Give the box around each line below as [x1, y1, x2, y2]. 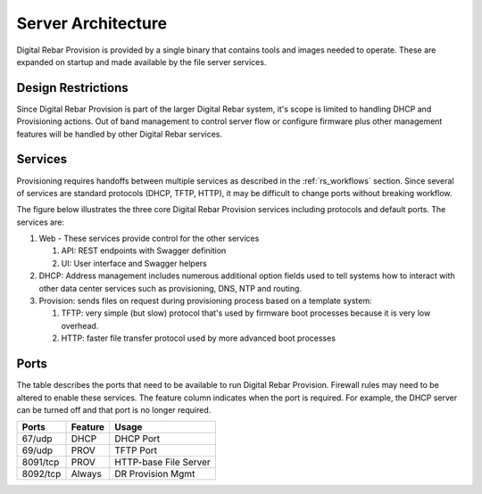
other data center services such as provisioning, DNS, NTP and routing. [38, 283, 303, 293]
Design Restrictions [16, 80, 129, 95]
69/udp [21, 444, 54, 457]
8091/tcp [21, 456, 60, 468]
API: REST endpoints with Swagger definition [61, 245, 227, 256]
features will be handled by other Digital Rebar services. [16, 128, 223, 139]
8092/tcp [21, 468, 62, 481]
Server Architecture [16, 13, 168, 33]
